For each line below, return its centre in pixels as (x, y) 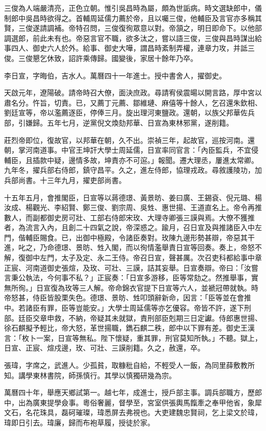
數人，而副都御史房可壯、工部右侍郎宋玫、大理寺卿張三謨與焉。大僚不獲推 (129, 217)
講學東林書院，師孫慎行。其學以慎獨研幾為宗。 (97, 375)
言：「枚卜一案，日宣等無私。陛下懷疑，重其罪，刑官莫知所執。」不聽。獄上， (133, 337)
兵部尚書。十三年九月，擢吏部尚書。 (65, 180)
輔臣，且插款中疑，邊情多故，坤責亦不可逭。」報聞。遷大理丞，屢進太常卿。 (131, 160)
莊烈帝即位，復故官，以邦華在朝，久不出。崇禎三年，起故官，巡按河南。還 (129, 140)
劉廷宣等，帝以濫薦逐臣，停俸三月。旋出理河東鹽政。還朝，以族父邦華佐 (126, 112)
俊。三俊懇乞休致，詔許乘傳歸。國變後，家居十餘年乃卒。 (101, 58)
